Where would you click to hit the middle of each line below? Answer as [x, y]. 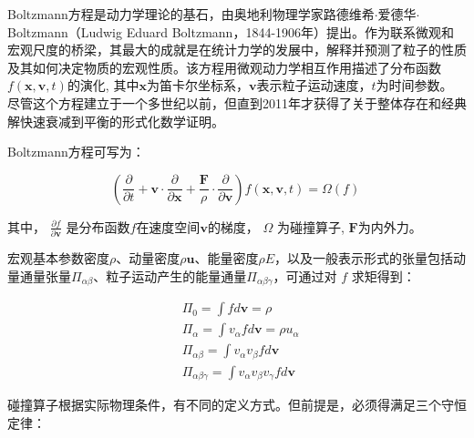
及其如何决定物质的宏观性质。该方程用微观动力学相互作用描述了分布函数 [224, 67]
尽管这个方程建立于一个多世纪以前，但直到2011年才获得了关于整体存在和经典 [237, 102]
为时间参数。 [414, 85]
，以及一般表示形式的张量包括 [364, 258]
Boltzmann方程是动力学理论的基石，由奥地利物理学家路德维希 [191, 14]
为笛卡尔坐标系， [197, 85]
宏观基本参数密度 [58, 258]
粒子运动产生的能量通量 [176, 275]
